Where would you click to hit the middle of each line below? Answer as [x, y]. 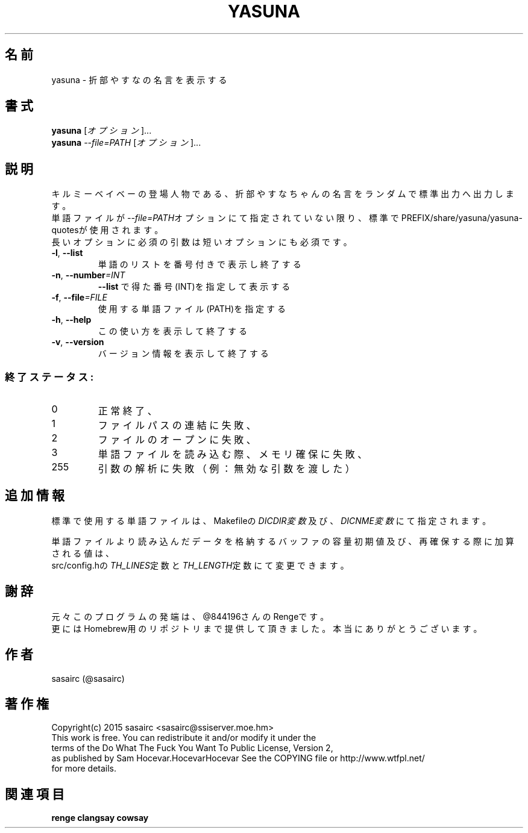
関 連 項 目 [35, 794]
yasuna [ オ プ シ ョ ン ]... [102, 131]
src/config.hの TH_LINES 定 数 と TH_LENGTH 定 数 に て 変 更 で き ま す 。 [200, 565]
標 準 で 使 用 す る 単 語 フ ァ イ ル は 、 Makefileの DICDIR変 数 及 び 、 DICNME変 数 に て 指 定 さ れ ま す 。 [271, 520]
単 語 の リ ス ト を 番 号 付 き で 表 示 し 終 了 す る [200, 264]
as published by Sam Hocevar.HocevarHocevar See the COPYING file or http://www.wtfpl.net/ [238, 758]
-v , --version [78, 342]
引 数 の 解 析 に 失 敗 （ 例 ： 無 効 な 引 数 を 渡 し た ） [226, 469]
